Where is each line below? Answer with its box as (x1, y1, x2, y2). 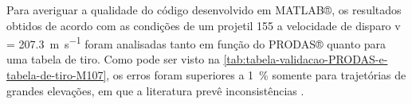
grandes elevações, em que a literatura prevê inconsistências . (6, 82, 304, 98)
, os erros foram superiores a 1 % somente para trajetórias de (106, 67, 406, 83)
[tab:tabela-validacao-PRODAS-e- (223, 51, 388, 67)
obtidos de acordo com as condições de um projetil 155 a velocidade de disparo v (6, 17, 401, 33)
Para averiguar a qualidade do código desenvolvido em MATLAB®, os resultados (6, 2, 402, 17)
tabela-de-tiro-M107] (6, 67, 107, 83)
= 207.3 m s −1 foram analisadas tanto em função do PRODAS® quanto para (6, 33, 386, 52)
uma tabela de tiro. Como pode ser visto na (6, 51, 220, 67)
